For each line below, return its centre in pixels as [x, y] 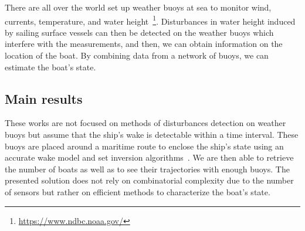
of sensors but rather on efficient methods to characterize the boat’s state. [138, 191]
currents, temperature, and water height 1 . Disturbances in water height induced [150, 20]
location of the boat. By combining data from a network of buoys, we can [137, 55]
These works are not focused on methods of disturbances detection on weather [145, 123]
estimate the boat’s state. [50, 67]
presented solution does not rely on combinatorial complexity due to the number [149, 180]
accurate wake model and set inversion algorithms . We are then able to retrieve [149, 157]
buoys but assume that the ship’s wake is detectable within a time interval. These [152, 135]
